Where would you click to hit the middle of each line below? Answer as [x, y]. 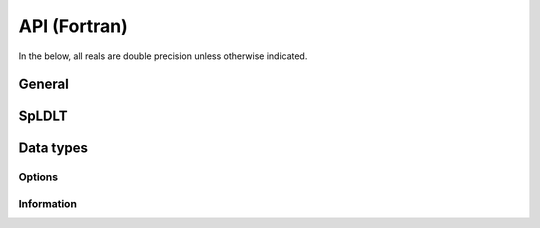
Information [47, 203]
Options [38, 177]
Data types [53, 148]
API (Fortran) [73, 26]
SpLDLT [43, 116]
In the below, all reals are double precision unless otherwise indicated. [163, 56]
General [44, 84]
